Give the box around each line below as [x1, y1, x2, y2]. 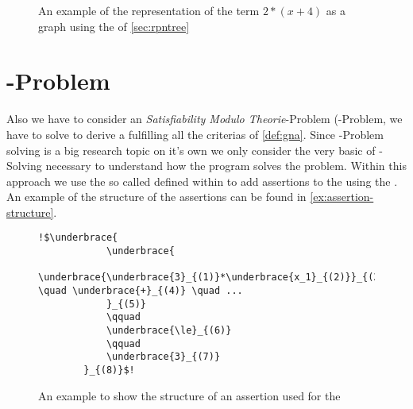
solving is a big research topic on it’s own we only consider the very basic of [6, 141, 376, 158]
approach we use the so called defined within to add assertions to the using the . [6, 172, 398, 189]
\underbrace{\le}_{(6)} [106, 325, 232, 337]
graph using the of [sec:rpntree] [38, 17, 190, 34]
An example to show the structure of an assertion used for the [38, 387, 341, 403]
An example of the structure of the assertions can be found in [6, 188, 307, 205]
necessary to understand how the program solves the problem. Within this [45, 157, 407, 174]
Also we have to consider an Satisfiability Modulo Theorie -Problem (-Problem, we [6, 110, 403, 127]
